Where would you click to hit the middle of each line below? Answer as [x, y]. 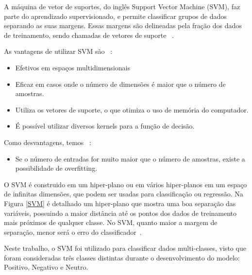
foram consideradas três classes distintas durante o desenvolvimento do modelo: [122, 257]
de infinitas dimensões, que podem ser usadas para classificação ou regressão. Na [124, 194]
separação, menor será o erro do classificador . [73, 232]
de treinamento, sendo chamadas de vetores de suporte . [89, 35]
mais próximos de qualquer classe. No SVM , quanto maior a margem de [111, 222]
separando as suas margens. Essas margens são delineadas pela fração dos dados [123, 25]
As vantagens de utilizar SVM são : [58, 51]
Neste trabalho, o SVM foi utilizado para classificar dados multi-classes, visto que [125, 248]
